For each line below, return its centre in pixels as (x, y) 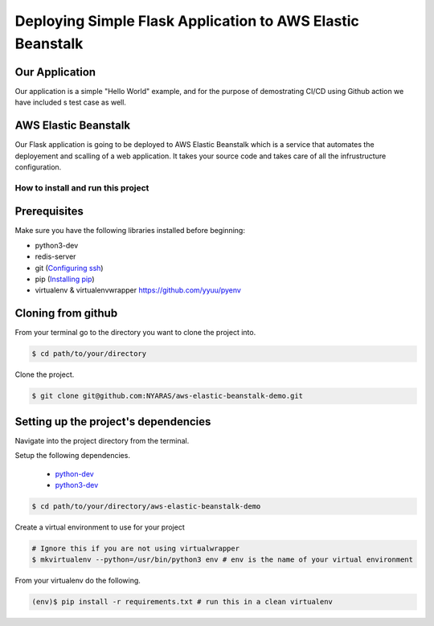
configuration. (38, 167)
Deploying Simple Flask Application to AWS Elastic (187, 21)
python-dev (74, 473)
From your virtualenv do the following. (78, 581)
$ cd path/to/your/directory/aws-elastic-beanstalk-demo (146, 506)
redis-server (55, 256)
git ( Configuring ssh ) (69, 268)
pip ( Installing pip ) (65, 279)
